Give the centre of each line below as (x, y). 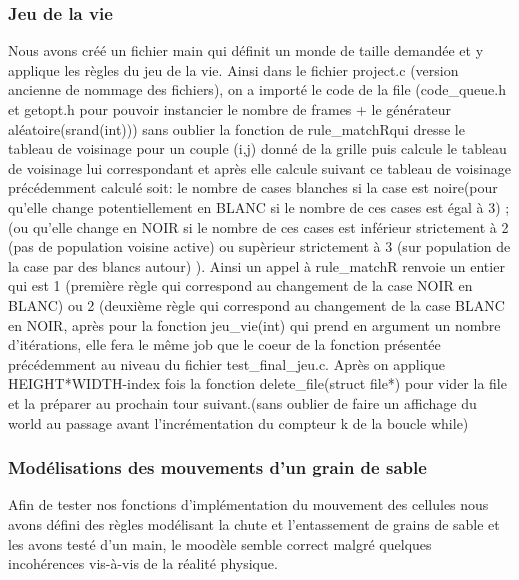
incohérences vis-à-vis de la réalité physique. (143, 563)
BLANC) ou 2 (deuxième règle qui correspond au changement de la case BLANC (256, 304)
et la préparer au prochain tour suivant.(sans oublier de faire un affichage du (242, 402)
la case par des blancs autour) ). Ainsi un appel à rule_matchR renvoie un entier (256, 265)
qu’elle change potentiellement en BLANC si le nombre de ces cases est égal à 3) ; (259, 206)
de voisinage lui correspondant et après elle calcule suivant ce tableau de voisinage (259, 167)
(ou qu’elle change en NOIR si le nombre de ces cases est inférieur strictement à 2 (258, 226)
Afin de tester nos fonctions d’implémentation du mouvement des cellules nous (248, 504)
